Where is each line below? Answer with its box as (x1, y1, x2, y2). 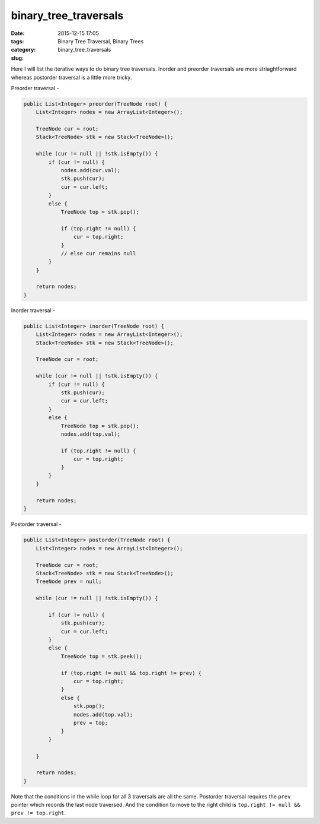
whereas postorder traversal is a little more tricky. (11, 74, 132, 81)
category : (11, 46, 36, 53)
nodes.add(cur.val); (60, 167, 121, 173)
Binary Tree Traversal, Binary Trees (57, 37, 144, 45)
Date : (11, 30, 25, 37)
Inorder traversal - (11, 306, 56, 314)
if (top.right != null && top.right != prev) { (60, 670, 202, 676)
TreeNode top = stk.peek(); (60, 653, 142, 660)
